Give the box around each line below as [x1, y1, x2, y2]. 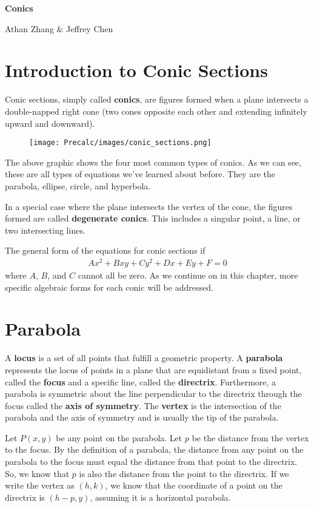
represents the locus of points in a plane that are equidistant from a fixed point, [5, 363, 302, 376]
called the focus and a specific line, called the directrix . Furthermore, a [5, 375, 276, 388]
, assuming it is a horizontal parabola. [90, 490, 231, 503]
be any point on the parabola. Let [56, 431, 182, 444]
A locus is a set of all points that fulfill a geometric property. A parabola [5, 351, 283, 364]
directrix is [5, 490, 45, 503]
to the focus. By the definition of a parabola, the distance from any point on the [5, 443, 304, 456]
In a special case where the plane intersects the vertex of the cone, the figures [5, 200, 293, 212]
